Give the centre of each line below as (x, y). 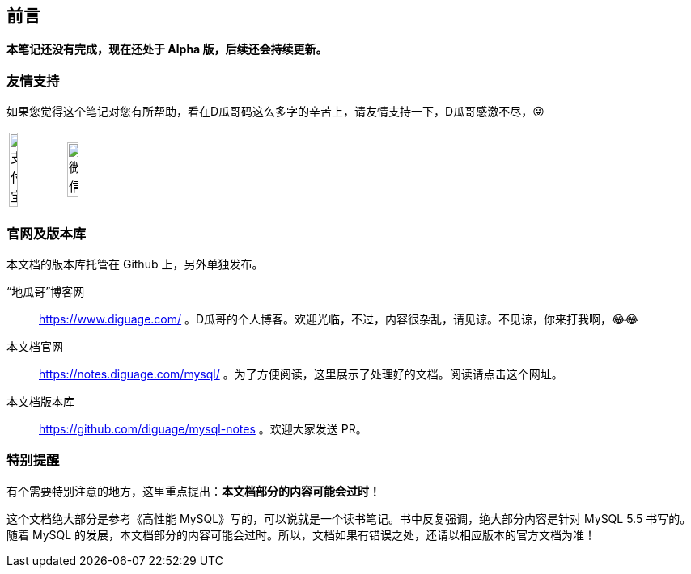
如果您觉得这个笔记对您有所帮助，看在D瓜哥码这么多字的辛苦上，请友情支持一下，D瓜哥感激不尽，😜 (276, 112)
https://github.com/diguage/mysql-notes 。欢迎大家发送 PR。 (203, 428)
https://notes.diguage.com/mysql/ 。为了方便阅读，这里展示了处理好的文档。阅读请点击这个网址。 (301, 374)
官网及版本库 (47, 233)
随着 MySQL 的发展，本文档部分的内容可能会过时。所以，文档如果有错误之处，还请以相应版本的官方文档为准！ (301, 534)
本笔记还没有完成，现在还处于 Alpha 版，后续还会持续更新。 (167, 49)
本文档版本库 (40, 401)
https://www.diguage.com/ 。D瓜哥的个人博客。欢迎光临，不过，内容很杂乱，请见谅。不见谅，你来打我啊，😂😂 (339, 319)
